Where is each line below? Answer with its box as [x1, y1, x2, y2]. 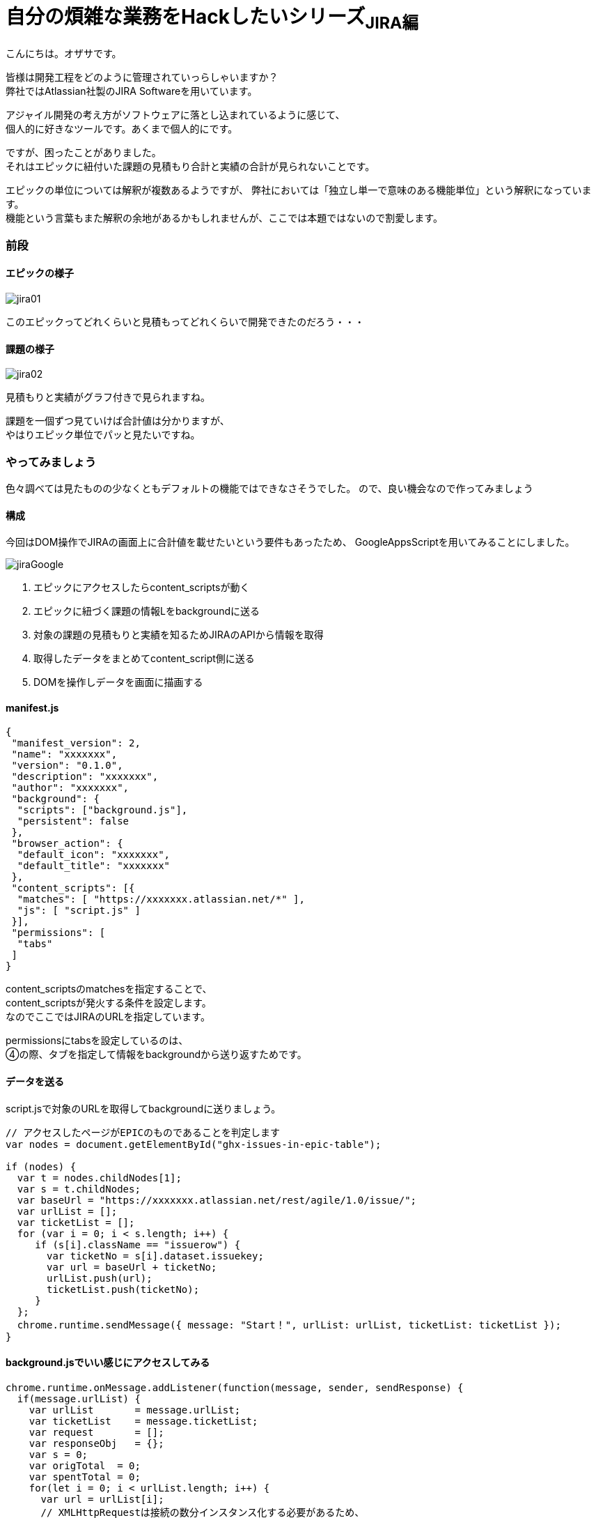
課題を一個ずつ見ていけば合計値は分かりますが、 [6, 415, 230, 427]
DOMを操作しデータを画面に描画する [33, 676, 203, 689]
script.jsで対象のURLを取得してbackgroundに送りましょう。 [6, 1102, 281, 1114]
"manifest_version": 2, [11, 737, 141, 749]
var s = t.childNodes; [17, 1183, 141, 1195]
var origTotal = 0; [29, 1459, 141, 1471]
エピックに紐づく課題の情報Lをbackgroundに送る [33, 605, 260, 618]
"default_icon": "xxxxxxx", [17, 849, 171, 861]
